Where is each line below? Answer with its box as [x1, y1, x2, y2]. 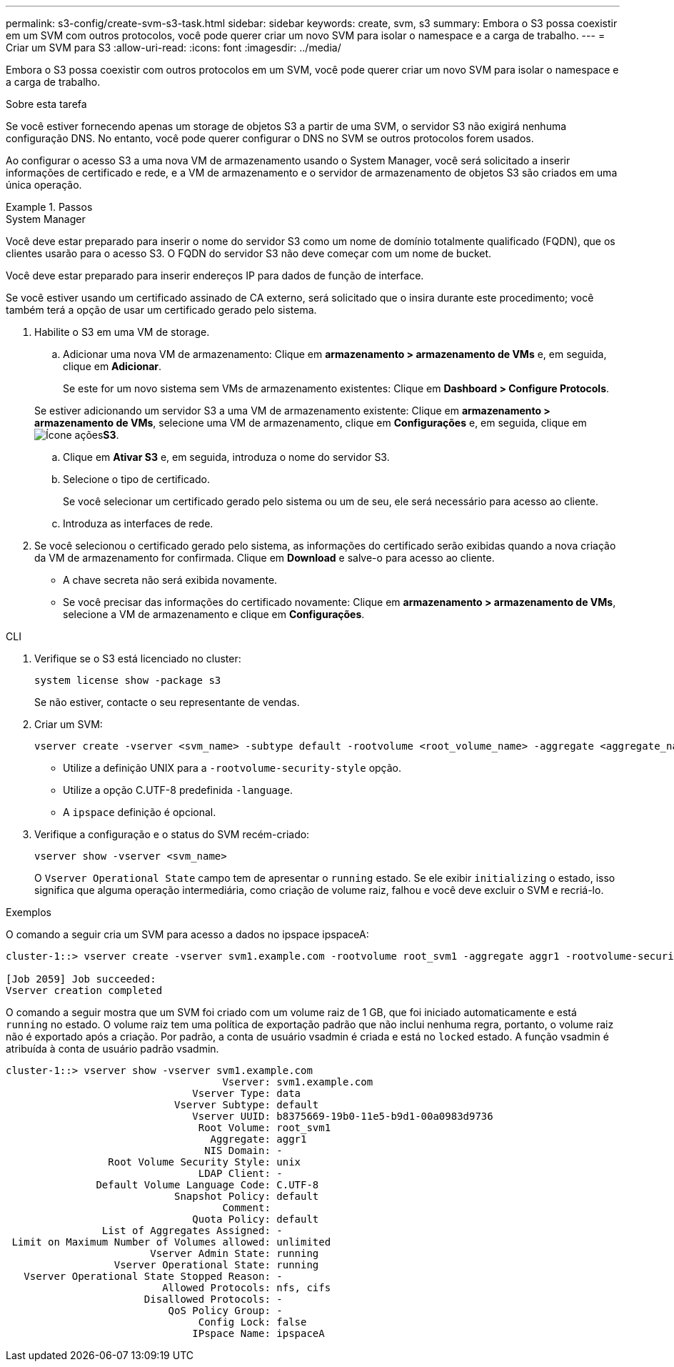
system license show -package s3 [34, 675, 221, 686]
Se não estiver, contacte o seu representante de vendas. [34, 696, 300, 708]
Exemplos [6, 906, 51, 918]
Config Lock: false [198, 1316, 307, 1328]
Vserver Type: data [192, 1088, 301, 1099]
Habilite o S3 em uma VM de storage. [34, 326, 210, 338]
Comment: [222, 1202, 271, 1213]
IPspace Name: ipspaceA [192, 1328, 325, 1339]
